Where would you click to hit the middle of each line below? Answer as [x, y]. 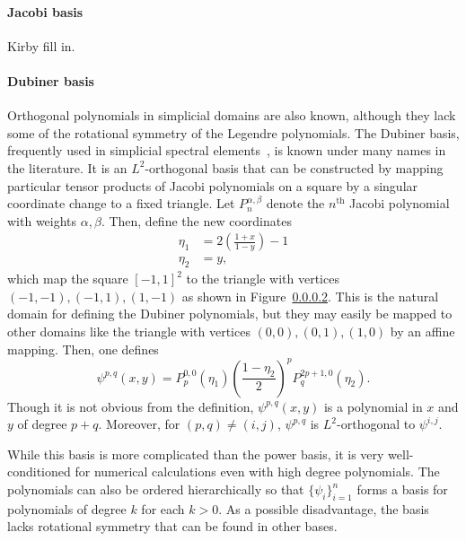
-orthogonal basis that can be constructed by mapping [294, 167]
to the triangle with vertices [263, 279]
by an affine [422, 331]
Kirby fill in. [41, 45]
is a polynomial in [373, 406]
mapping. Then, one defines [83, 349]
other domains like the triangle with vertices [129, 331]
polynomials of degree [67, 508]
